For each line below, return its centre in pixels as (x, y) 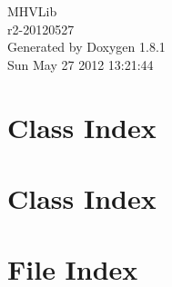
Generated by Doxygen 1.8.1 (86, 47)
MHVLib (32, 11)
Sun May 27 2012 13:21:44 (81, 64)
